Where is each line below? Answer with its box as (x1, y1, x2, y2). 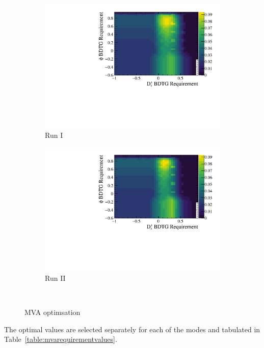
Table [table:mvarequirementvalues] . (4, 334, 117, 344)
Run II (45, 273, 66, 283)
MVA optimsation (24, 307, 81, 317)
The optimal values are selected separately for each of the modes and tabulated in (4, 324, 260, 334)
